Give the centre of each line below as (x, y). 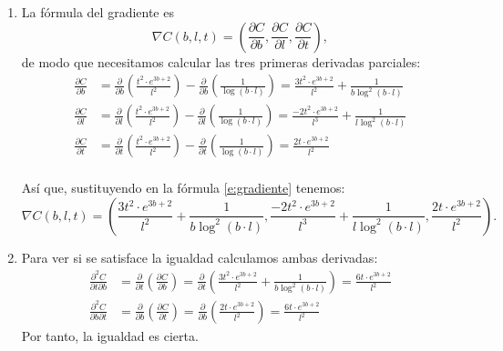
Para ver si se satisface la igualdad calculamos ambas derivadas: (200, 257)
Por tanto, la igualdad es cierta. (110, 335)
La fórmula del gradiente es (98, 12)
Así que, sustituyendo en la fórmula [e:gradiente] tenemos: (183, 188)
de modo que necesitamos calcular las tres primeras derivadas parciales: (221, 61)
